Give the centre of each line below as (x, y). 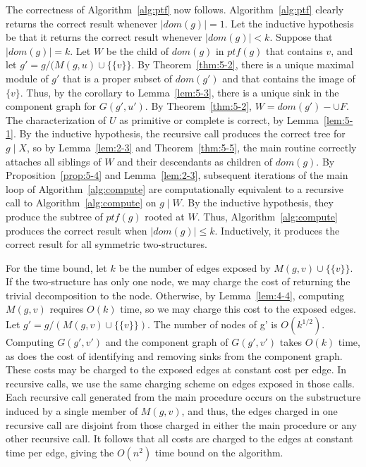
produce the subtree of (54, 216)
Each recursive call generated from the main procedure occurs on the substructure (183, 397)
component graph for (51, 106)
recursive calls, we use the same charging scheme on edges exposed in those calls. (180, 383)
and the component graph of (167, 342)
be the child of (138, 50)
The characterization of (56, 119)
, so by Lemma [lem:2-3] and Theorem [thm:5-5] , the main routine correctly (191, 147)
